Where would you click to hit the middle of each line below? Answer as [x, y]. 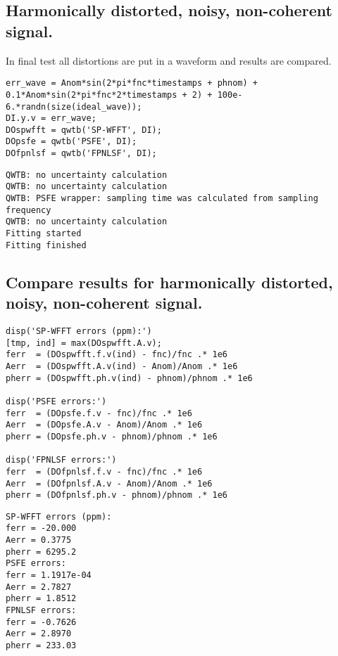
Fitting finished [46, 245]
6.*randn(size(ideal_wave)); [74, 107]
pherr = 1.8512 [41, 599]
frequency [29, 210]
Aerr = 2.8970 [39, 634]
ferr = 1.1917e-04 [49, 575]
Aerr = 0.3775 [39, 540]
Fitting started [44, 234]
